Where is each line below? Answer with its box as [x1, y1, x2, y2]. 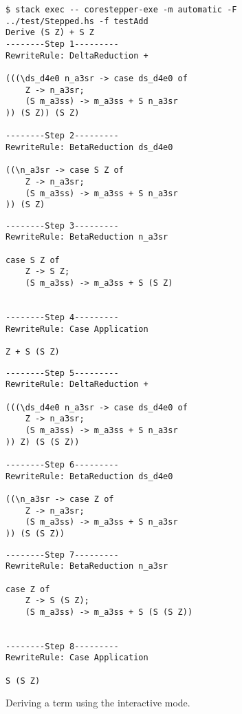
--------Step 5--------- [5, 368, 119, 378]
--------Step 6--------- [5, 459, 119, 470]
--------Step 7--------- [5, 549, 119, 560]
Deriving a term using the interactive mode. [5, 695, 190, 710]
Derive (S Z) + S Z [5, 28, 94, 38]
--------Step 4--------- [5, 313, 119, 323]
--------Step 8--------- [5, 641, 119, 651]
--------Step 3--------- [5, 220, 119, 231]
